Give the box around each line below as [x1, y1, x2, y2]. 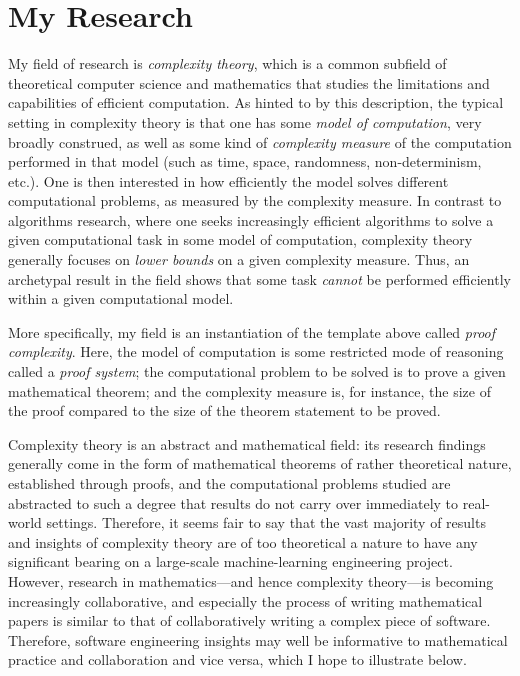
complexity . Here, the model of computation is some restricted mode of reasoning [8, 341, 504, 362]
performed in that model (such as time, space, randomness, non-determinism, [8, 151, 482, 172]
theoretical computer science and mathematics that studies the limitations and [8, 72, 490, 93]
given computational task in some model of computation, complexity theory [8, 229, 473, 250]
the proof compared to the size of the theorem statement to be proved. [8, 400, 441, 421]
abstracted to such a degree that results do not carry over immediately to [8, 492, 459, 513]
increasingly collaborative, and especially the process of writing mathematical [8, 590, 483, 611]
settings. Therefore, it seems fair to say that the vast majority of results [46, 512, 486, 533]
